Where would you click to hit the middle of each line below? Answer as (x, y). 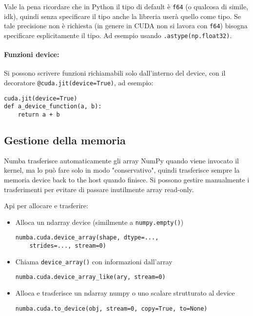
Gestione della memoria (65, 140)
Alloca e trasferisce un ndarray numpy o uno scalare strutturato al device (125, 293)
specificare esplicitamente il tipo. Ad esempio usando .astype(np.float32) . (118, 35)
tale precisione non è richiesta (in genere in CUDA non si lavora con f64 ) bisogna (126, 26)
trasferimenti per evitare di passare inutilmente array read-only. (99, 189)
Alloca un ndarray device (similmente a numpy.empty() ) (99, 222)
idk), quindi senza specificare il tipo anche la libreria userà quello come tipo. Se (123, 16)
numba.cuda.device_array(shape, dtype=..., (87, 238)
